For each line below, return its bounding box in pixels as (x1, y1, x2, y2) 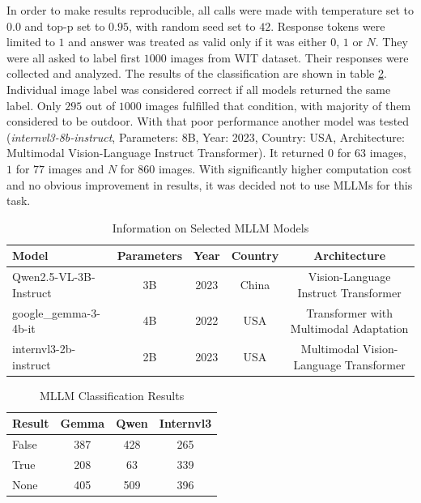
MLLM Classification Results (39, 386, 185, 403)
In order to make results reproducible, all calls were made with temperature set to (6, 2, 415, 18)
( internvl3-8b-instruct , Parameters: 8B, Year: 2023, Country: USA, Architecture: (6, 128, 405, 145)
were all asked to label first (6, 49, 141, 66)
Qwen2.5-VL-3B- (12, 268, 96, 285)
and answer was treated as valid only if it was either (68, 33, 327, 50)
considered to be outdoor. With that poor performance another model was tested (6, 113, 410, 130)
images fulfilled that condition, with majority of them (145, 96, 411, 113)
